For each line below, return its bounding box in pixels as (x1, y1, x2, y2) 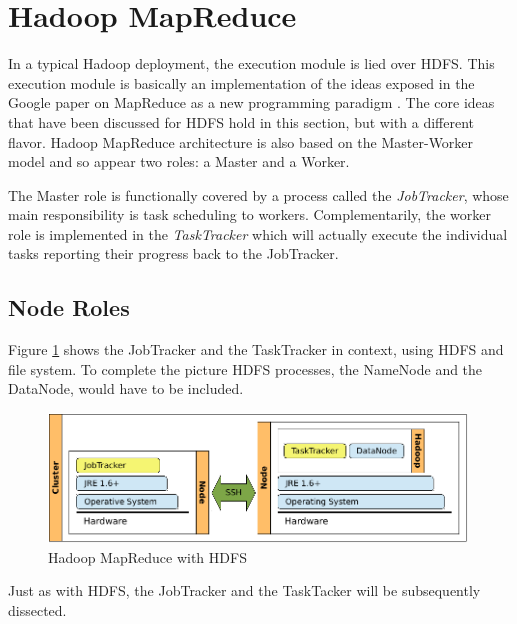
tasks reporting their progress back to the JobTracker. (8, 243, 339, 264)
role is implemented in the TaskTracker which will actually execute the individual (8, 223, 508, 244)
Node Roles (8, 292, 130, 323)
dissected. (8, 599, 67, 620)
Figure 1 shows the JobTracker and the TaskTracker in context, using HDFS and (8, 339, 504, 360)
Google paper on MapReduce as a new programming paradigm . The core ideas (8, 92, 495, 113)
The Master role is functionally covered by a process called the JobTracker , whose (8, 184, 509, 205)
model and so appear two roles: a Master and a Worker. (8, 151, 350, 172)
